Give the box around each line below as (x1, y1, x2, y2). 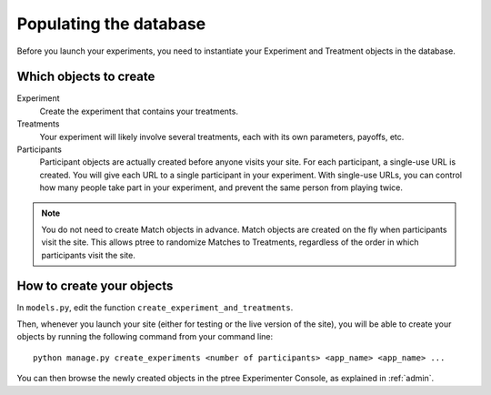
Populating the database (16, 14, 206, 34)
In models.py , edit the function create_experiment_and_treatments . (16, 301, 294, 313)
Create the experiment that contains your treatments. (39, 106, 238, 116)
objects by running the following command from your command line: (16, 331, 274, 342)
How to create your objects (16, 278, 174, 293)
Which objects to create (16, 69, 155, 85)
